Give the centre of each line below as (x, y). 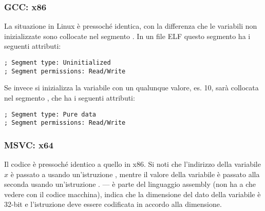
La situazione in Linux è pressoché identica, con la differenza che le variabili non (131, 26)
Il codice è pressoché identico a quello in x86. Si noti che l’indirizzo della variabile (132, 164)
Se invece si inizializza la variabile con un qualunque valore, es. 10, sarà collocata (131, 88)
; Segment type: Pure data (50, 114)
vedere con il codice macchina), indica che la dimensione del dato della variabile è (132, 194)
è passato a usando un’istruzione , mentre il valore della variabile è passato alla (135, 174)
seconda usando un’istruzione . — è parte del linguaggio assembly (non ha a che (130, 184)
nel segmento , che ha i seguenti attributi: (70, 97)
